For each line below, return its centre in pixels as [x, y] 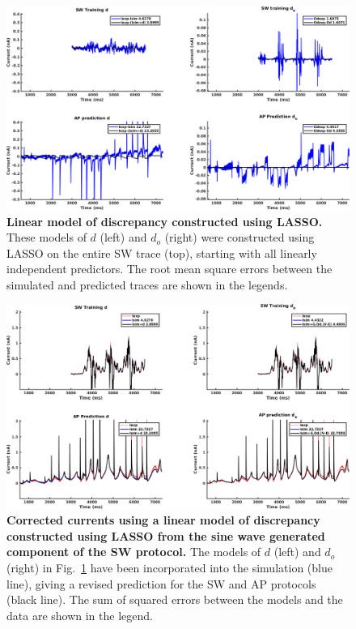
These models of [47, 237]
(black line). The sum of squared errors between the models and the [175, 599]
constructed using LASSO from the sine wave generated [166, 535]
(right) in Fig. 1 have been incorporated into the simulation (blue [170, 568]
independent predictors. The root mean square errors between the [170, 269]
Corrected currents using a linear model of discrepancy [163, 520]
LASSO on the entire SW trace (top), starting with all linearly [162, 252]
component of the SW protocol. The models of [134, 552]
